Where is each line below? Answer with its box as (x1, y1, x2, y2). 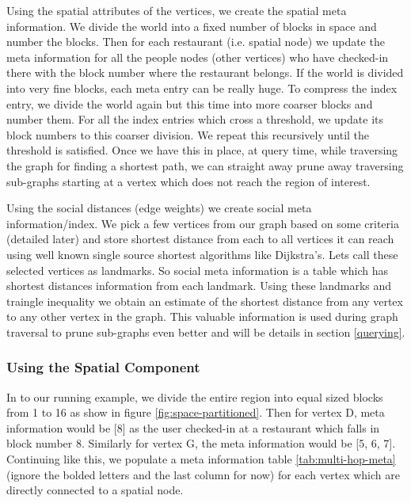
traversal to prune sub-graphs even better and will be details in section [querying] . (6, 323, 405, 340)
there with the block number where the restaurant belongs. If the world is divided (6, 64, 404, 81)
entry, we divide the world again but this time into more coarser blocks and (6, 95, 373, 112)
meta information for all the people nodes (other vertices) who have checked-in (6, 48, 389, 65)
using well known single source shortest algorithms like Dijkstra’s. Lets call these (6, 246, 398, 262)
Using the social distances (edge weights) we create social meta (6, 200, 312, 216)
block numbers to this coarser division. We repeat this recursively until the (6, 126, 370, 143)
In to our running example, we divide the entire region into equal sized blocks (6, 388, 383, 405)
